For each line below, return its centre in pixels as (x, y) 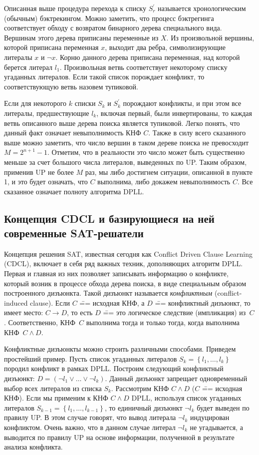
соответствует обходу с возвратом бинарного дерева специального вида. (113, 28)
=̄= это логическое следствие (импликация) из (174, 312)
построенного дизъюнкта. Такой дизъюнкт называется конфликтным (108, 293)
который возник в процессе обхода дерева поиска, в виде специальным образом (125, 283)
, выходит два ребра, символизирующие (165, 47)
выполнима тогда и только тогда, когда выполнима (163, 322)
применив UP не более (39, 172)
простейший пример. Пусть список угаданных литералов (91, 358)
